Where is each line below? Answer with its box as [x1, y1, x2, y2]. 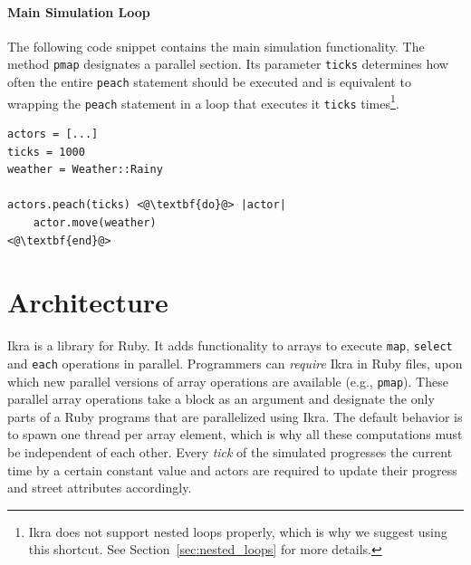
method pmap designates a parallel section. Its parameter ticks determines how [7, 54, 448, 73]
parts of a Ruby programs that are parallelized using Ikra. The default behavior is [7, 407, 463, 426]
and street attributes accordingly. [7, 478, 192, 497]
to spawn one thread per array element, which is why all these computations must [7, 425, 463, 444]
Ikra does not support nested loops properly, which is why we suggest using [28, 522, 447, 541]
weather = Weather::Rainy [7, 163, 163, 177]
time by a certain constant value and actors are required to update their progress [7, 460, 457, 479]
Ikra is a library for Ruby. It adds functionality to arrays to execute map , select [7, 336, 453, 355]
